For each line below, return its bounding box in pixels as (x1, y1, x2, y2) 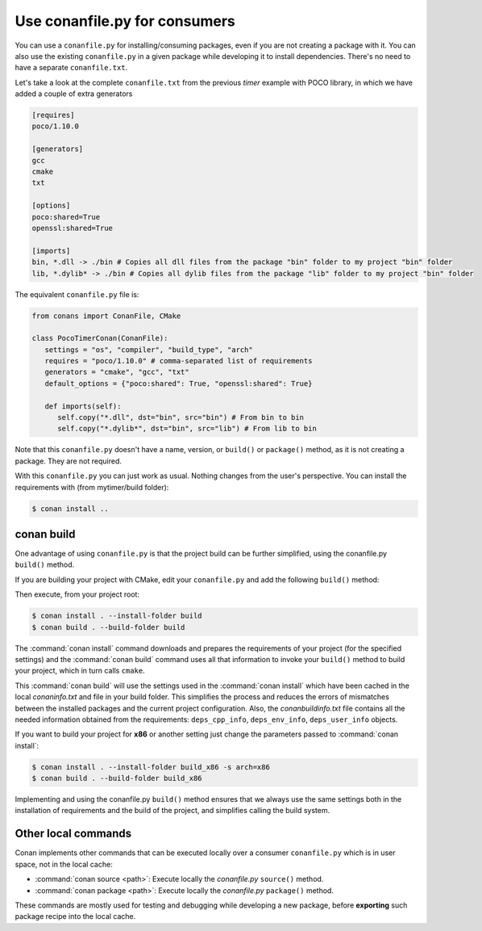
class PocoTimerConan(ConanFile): (31, 333, 168, 343)
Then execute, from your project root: (15, 589, 140, 599)
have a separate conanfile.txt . (15, 63, 128, 73)
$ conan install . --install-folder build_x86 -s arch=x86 (31, 762, 270, 771)
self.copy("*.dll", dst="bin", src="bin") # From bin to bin (57, 413, 305, 422)
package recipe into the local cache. (15, 912, 136, 921)
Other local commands (15, 827, 132, 841)
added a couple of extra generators (15, 89, 133, 99)
